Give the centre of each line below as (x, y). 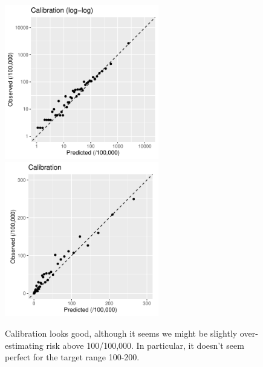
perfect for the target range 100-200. (72, 357)
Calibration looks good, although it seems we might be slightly (121, 333)
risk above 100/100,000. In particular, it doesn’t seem (145, 345)
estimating (24, 345)
